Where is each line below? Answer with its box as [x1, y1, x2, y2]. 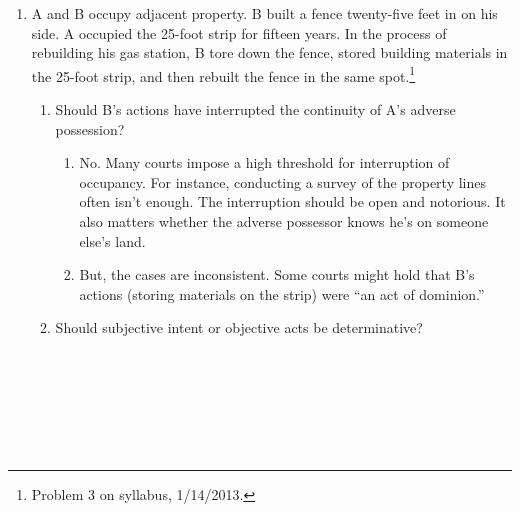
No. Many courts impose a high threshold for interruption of [79, 152, 450, 173]
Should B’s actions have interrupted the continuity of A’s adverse [55, 99, 456, 120]
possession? [55, 118, 125, 139]
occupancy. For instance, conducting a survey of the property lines [79, 171, 487, 192]
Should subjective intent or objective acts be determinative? [55, 317, 423, 338]
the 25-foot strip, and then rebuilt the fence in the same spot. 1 [31, 62, 416, 86]
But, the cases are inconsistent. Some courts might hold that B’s [79, 264, 475, 285]
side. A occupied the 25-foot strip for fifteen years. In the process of [31, 22, 447, 43]
